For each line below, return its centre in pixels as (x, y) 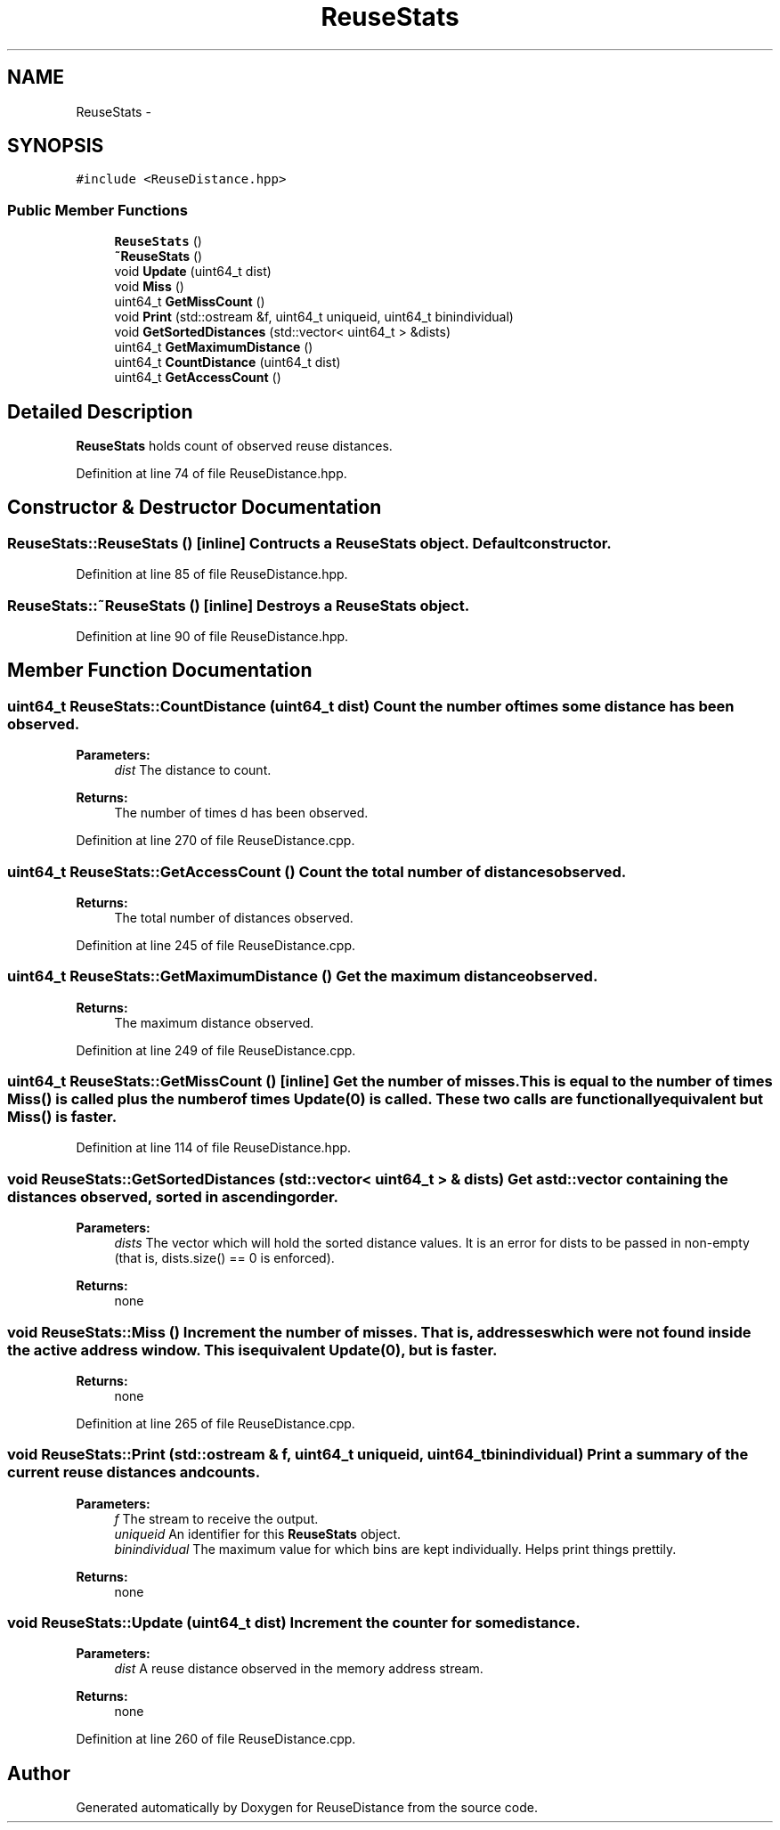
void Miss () (149, 287)
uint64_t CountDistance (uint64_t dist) (227, 362)
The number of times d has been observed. (241, 813)
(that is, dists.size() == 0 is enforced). (224, 1258)
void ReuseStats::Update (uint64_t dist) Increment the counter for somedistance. (294, 1623)
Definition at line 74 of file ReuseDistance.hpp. (211, 474)
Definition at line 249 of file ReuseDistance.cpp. (216, 1050)
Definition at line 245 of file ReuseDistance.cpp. (216, 945)
